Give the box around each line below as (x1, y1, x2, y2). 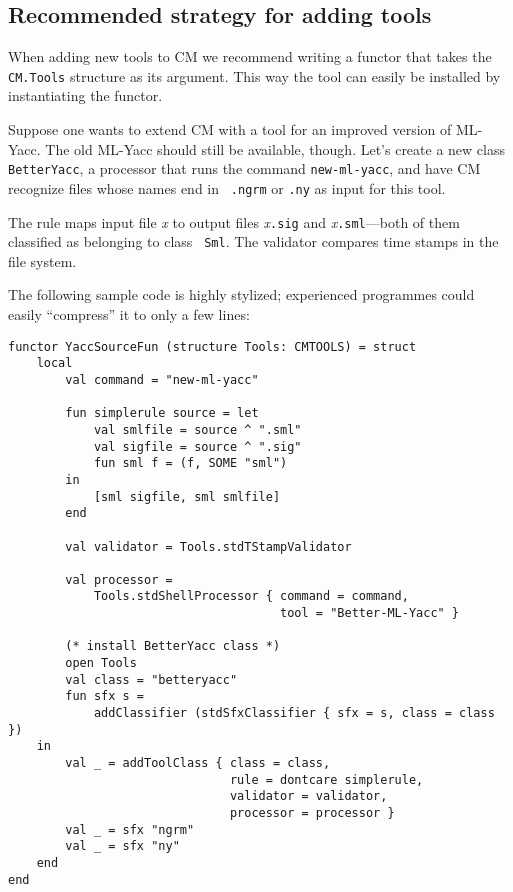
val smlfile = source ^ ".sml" (93, 422, 302, 437)
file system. (8, 250, 77, 271)
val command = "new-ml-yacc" (65, 372, 259, 387)
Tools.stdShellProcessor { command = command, (93, 589, 409, 604)
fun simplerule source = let (65, 406, 259, 421)
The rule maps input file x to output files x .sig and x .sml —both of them (8, 211, 460, 232)
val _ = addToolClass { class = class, (65, 756, 331, 771)
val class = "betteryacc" (65, 672, 238, 687)
